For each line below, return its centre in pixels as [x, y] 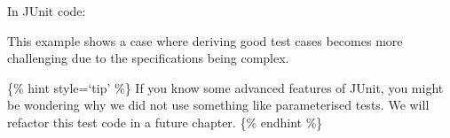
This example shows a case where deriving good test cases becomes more [205, 40]
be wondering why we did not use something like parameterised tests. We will [218, 105]
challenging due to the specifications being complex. [148, 58]
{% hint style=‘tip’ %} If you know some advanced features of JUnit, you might [225, 87]
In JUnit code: [47, 11]
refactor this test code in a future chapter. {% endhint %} [165, 122]
